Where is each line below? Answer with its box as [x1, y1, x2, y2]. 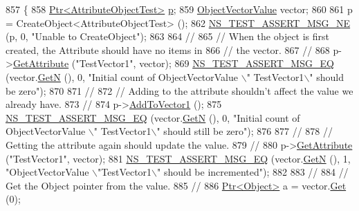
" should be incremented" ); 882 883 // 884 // [157, 165, 349, 179]
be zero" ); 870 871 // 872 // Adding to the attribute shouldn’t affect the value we [6, 83, 353, 98]
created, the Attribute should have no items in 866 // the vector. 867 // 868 [6, 42, 330, 57]
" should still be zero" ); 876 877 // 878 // [156, 124, 333, 138]
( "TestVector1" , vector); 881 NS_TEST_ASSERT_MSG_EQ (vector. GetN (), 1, [6, 151, 351, 165]
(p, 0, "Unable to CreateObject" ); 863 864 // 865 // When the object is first [6, 29, 330, 44]
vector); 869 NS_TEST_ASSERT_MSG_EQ [139, 56, 334, 71]
